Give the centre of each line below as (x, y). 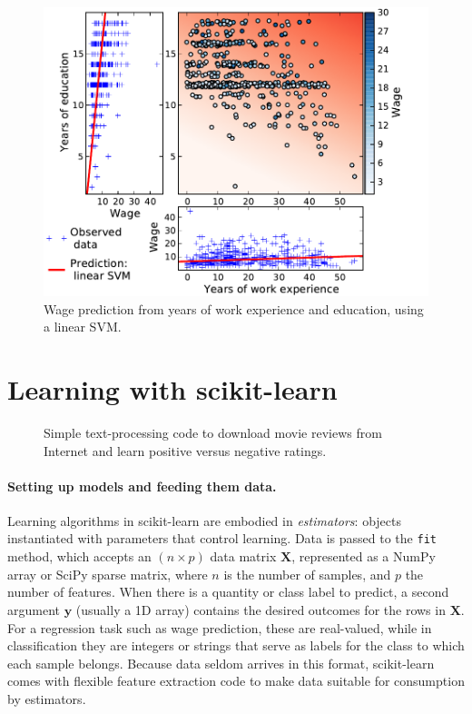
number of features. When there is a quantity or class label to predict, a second (228, 592)
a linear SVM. (83, 327)
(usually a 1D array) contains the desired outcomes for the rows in (261, 609)
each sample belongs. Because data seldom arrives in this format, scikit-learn (221, 663)
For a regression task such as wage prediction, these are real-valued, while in (220, 627)
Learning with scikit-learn (172, 388)
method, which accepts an (79, 556)
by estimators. (47, 698)
